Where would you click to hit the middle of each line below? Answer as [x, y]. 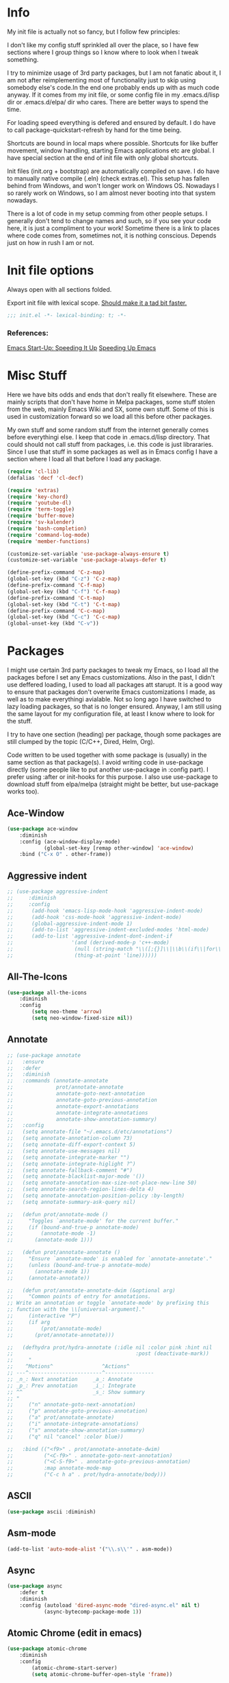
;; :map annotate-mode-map [59, 1468]
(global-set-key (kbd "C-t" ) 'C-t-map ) [64, 604]
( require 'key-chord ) [38, 497]
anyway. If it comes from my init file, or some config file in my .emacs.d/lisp [113, 95]
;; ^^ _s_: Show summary [76, 1392]
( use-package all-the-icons [47, 993]
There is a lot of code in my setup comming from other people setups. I [107, 213]
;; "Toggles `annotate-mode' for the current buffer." [93, 1221]
